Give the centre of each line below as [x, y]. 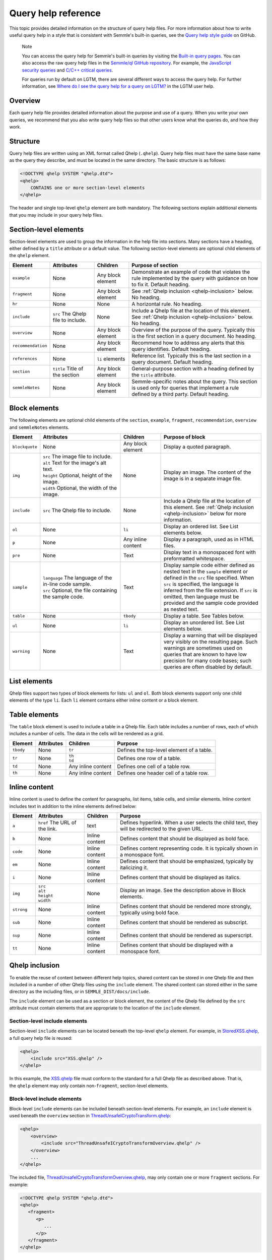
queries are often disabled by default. [208, 667]
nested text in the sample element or [206, 572]
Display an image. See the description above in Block [183, 891]
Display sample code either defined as [209, 565]
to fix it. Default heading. [161, 284]
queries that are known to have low [205, 654]
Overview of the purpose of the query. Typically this [193, 330]
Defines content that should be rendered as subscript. [184, 922]
